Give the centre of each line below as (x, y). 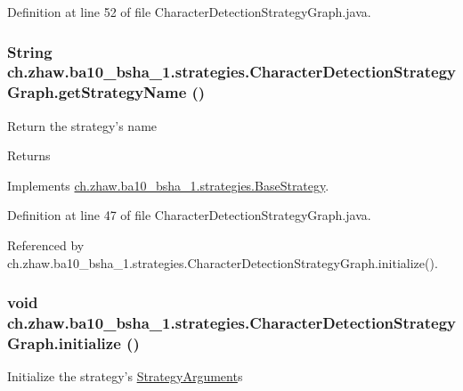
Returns (29, 155)
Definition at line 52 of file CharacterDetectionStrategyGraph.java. (189, 12)
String (30, 51)
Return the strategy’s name (82, 125)
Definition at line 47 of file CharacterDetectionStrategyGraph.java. (189, 215)
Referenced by (46, 245)
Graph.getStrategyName (97, 92)
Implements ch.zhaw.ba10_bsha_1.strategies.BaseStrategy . (168, 185)
